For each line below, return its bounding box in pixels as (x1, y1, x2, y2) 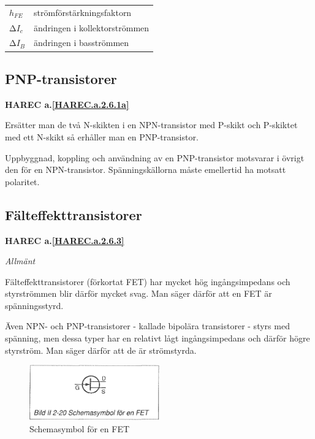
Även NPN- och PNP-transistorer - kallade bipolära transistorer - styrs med (5, 319, 290, 332)
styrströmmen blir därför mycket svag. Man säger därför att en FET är (5, 287, 272, 300)
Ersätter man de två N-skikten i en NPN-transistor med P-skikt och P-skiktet (5, 118, 298, 131)
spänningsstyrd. (5, 299, 64, 311)
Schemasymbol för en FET (29, 422, 130, 435)
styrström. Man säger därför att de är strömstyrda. (5, 343, 197, 356)
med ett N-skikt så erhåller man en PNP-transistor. (5, 130, 199, 143)
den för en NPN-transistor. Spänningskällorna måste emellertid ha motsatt (5, 163, 286, 176)
